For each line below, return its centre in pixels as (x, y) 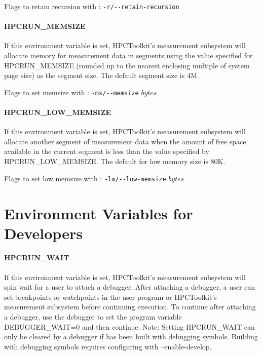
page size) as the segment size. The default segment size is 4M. (102, 75)
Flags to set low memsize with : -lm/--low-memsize (85, 178)
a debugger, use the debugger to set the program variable (93, 317)
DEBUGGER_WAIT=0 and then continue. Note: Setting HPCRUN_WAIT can (129, 326)
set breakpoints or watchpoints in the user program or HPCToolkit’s (110, 297)
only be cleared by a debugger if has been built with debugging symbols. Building (131, 337)
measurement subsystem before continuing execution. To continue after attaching (130, 307)
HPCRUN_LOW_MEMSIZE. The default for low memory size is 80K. (115, 161)
